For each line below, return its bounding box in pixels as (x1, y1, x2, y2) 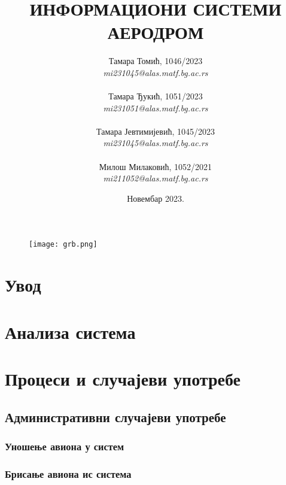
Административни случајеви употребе (5, 407, 226, 426)
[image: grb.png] (29, 240, 98, 249)
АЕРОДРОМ (107, 20, 204, 44)
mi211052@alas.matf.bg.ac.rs (103, 172, 208, 184)
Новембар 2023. (127, 192, 184, 204)
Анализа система (5, 319, 136, 344)
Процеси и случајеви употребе (5, 366, 241, 391)
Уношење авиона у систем (5, 438, 124, 453)
